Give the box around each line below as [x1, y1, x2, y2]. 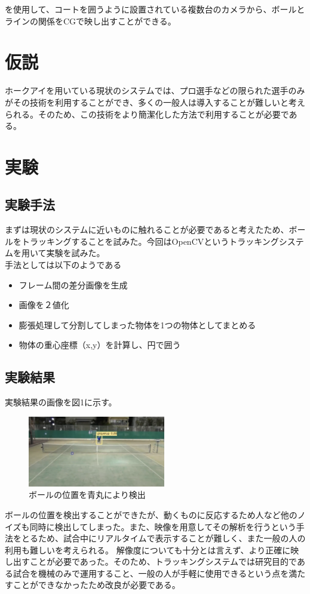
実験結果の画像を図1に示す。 [5, 396, 117, 408]
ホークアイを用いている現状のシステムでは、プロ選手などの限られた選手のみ [5, 84, 305, 97]
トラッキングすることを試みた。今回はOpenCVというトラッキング [21, 235, 279, 247]
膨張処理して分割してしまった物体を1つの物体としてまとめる [19, 318, 256, 331]
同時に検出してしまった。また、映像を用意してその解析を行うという [29, 520, 296, 533]
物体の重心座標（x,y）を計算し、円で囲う [19, 338, 181, 351]
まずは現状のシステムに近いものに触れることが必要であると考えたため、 [5, 223, 289, 236]
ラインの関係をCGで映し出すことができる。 [5, 14, 176, 27]
